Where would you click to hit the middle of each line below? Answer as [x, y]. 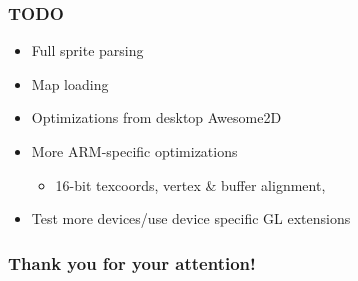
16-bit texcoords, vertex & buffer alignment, [190, 184]
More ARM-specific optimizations [134, 151]
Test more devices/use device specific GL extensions [191, 218]
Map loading [70, 83]
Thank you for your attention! [132, 262]
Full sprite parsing [87, 50]
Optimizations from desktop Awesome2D [156, 117]
